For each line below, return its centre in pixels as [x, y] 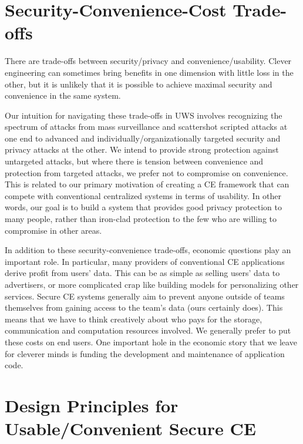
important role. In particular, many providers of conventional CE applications [145, 261]
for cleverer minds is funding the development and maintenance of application [145, 353]
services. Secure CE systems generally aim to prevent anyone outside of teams [145, 296]
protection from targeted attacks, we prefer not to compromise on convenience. [147, 172]
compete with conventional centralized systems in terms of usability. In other [143, 195]
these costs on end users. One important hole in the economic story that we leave [151, 342]
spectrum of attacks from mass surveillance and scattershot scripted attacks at [146, 127]
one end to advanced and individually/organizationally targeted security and [143, 138]
